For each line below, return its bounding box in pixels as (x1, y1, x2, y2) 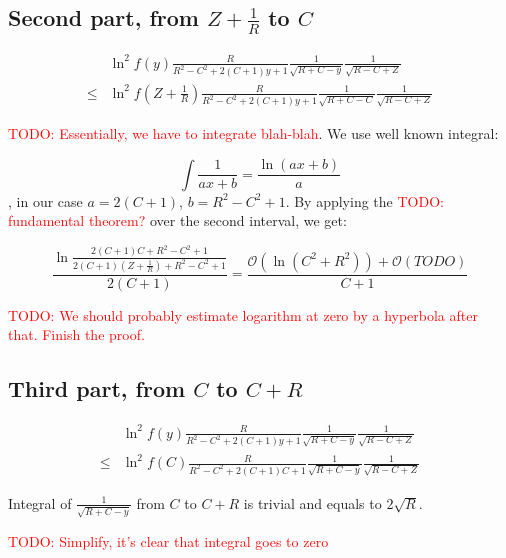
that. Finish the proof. (8, 324, 145, 345)
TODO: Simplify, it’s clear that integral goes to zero (8, 530, 329, 551)
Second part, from (8, 2, 199, 33)
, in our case (8, 190, 83, 211)
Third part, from (8, 373, 186, 404)
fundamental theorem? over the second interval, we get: (8, 210, 347, 231)
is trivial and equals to (243, 492, 382, 513)
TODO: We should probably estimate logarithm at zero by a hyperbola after (8, 304, 478, 325)
